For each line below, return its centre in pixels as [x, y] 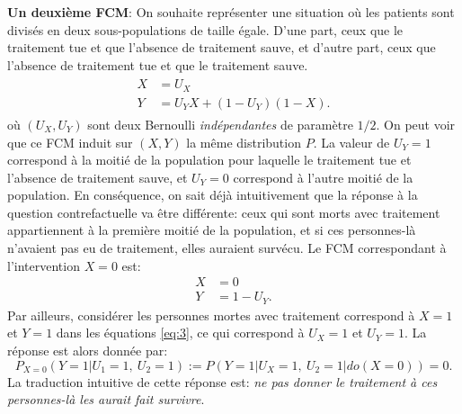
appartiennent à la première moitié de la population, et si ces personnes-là [212, 230]
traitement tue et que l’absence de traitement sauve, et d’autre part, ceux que [222, 47]
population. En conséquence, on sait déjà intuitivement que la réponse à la [213, 195]
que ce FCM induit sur [70, 142]
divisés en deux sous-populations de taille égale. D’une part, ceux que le [205, 29]
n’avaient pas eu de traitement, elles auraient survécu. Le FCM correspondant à [227, 248]
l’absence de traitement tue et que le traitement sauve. [158, 64]
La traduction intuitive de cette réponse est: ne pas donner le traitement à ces [222, 381]
